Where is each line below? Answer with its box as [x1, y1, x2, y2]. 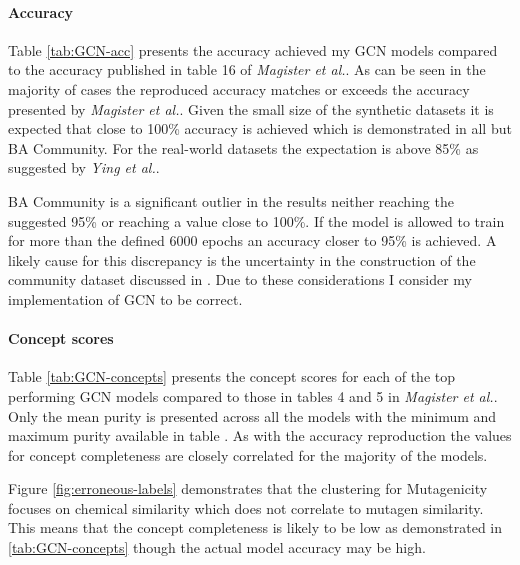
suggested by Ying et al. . [8, 157, 160, 178]
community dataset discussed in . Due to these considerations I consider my [8, 269, 473, 290]
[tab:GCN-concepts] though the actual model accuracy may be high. [8, 537, 426, 558]
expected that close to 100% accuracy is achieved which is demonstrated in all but [8, 118, 512, 139]
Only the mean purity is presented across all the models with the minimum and [8, 405, 497, 426]
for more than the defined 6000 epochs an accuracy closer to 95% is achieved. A [8, 230, 497, 251]
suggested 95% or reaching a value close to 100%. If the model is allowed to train [8, 210, 505, 231]
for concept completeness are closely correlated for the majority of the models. [8, 444, 488, 465]
